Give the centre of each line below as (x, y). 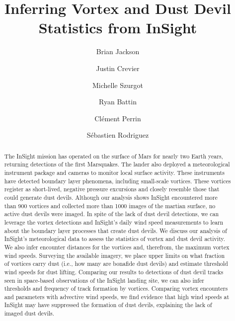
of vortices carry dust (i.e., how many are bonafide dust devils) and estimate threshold (116, 264)
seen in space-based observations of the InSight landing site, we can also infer (104, 280)
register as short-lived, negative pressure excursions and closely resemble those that (112, 189)
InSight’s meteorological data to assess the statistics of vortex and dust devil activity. (115, 239)
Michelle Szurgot (118, 85)
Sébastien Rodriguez (118, 135)
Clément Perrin (118, 118)
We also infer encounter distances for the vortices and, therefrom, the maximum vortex (117, 247)
